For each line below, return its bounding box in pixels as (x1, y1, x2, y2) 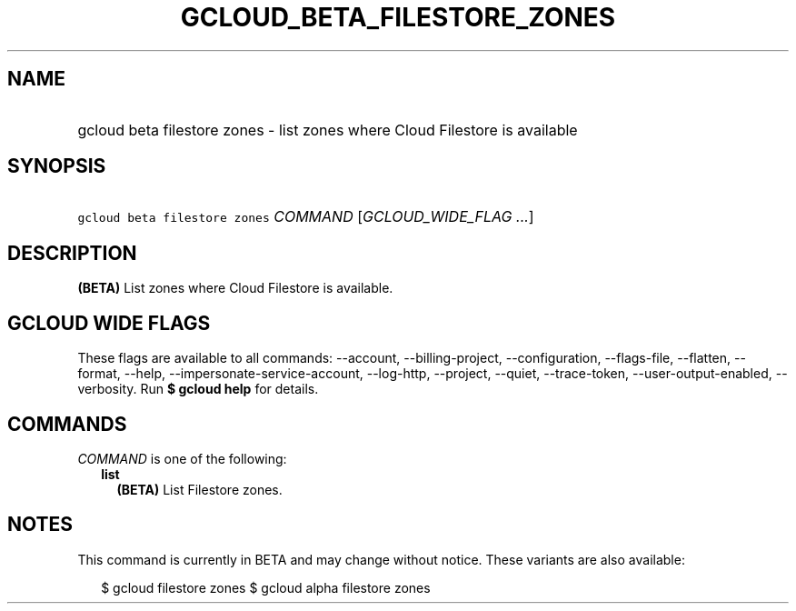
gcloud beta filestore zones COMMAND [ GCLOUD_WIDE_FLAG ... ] (77, 207, 534, 226)
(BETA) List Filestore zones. (116, 481, 283, 497)
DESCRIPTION (7, 241, 137, 265)
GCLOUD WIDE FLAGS (7, 311, 211, 335)
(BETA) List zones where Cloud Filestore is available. (77, 280, 393, 296)
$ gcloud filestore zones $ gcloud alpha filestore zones (101, 579, 431, 596)
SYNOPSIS (7, 155, 106, 178)
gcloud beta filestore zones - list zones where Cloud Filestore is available (77, 120, 578, 139)
